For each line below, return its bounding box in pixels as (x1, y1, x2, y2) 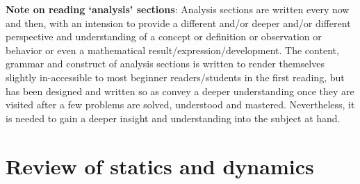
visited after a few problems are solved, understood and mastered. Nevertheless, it (6, 97, 355, 112)
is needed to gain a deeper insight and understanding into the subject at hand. (6, 110, 341, 125)
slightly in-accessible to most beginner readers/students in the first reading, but (6, 69, 345, 84)
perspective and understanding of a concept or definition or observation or (6, 29, 322, 44)
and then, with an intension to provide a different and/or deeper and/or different (6, 15, 351, 30)
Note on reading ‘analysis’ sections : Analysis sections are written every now (6, 2, 350, 16)
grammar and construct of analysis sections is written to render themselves (6, 56, 325, 71)
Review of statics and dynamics (6, 151, 314, 180)
